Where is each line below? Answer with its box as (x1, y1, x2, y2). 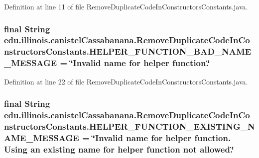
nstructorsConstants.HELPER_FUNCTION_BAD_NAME (4, 45, 252, 58)
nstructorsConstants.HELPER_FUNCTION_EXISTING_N (4, 120, 255, 132)
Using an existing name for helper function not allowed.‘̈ (4, 143, 234, 155)
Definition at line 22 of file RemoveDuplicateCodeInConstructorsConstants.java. (4, 76, 248, 86)
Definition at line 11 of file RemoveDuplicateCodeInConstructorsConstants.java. (4, 1, 248, 11)
